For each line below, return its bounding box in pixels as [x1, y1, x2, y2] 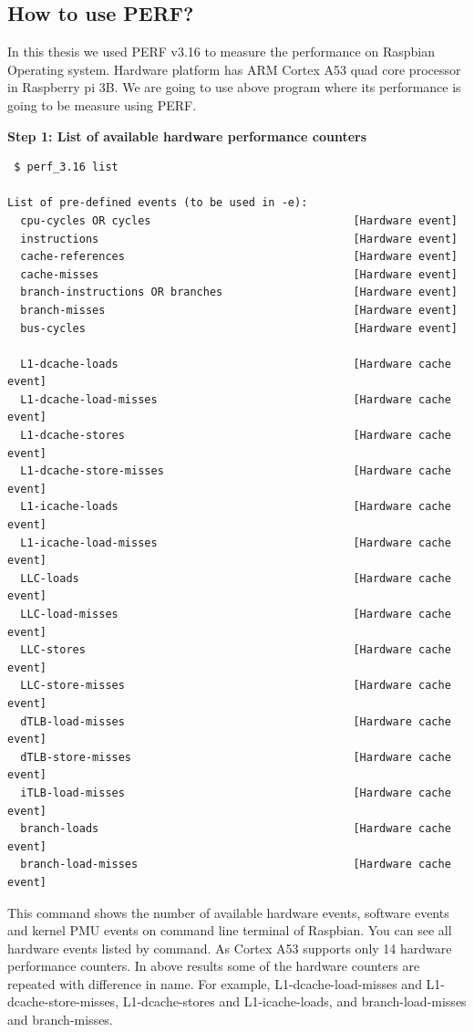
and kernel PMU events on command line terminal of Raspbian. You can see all [7, 921, 452, 940]
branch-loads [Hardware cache [20, 822, 451, 836]
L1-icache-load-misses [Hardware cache [20, 536, 451, 549]
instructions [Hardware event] [20, 232, 458, 245]
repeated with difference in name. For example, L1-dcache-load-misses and [7, 974, 422, 993]
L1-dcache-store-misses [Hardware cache [20, 464, 451, 478]
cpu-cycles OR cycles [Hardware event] [20, 214, 458, 227]
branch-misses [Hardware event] [20, 303, 458, 317]
